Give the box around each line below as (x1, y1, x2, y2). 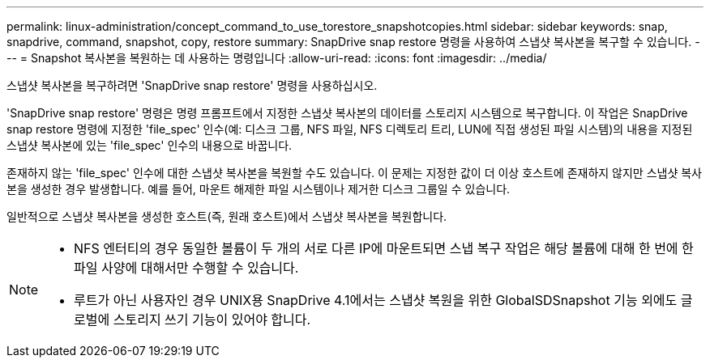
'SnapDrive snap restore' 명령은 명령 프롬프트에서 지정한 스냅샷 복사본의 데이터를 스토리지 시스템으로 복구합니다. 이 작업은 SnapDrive (6, 106, 688, 120)
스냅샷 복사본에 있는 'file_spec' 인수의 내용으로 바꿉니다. (6, 138, 293, 152)
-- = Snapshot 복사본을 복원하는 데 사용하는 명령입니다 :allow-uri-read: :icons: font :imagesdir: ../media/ (6, 51, 547, 65)
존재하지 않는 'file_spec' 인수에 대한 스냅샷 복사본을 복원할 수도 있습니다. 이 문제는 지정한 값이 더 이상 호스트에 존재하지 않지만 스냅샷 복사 (6, 166, 703, 180)
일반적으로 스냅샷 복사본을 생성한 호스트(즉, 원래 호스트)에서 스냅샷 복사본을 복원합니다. (6, 210, 447, 223)
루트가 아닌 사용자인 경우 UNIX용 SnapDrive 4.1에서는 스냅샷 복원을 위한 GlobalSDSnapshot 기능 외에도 (74, 292, 678, 308)
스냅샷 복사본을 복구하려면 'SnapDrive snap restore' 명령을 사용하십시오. (6, 78, 378, 92)
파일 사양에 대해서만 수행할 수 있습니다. (74, 260, 299, 276)
